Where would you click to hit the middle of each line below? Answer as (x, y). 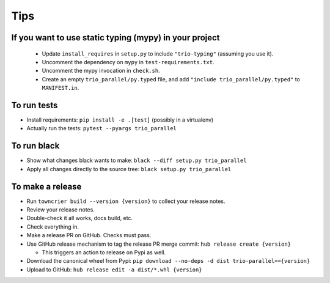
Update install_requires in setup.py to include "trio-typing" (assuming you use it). (158, 53)
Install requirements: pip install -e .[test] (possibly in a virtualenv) (120, 120)
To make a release (46, 186)
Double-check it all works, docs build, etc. (80, 218)
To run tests (35, 105)
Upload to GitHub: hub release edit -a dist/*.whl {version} (114, 270)
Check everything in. (53, 227)
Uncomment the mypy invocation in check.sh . (101, 71)
